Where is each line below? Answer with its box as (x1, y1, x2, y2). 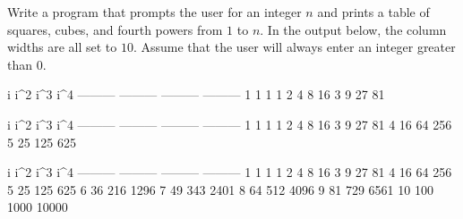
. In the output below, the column (260, 20, 447, 38)
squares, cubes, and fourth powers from (7, 20, 223, 38)
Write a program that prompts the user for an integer (7, 3, 302, 21)
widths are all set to (7, 38, 117, 56)
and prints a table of (317, 3, 430, 21)
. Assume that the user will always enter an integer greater (133, 38, 456, 56)
